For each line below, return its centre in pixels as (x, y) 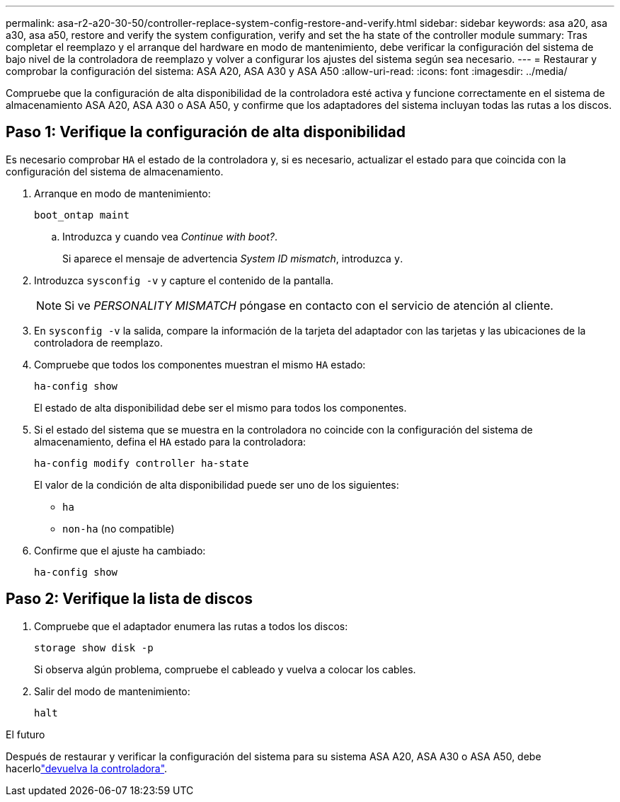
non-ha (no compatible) (119, 528)
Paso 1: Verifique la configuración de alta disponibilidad (206, 132)
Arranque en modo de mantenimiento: (122, 193)
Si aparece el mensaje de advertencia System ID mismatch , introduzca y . (233, 258)
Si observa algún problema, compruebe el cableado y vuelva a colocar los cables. (225, 669)
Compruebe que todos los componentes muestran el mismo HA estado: (200, 364)
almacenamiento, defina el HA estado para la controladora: (170, 441)
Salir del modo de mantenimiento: (112, 691)
